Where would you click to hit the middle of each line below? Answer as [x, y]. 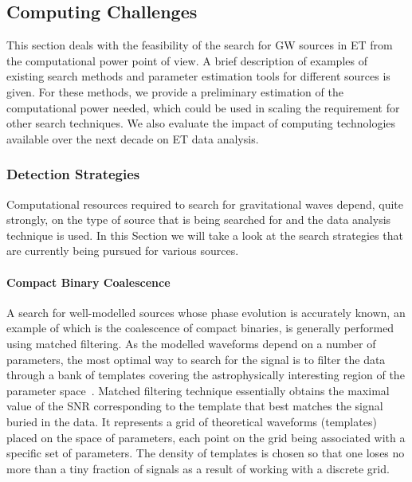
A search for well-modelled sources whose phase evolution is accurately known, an [206, 312]
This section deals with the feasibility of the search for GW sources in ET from [200, 45]
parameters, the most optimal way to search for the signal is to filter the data [196, 359]
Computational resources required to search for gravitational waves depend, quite [205, 204]
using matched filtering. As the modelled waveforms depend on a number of [191, 343]
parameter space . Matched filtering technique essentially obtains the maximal [198, 390]
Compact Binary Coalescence [88, 282]
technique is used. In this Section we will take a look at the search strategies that [205, 235]
